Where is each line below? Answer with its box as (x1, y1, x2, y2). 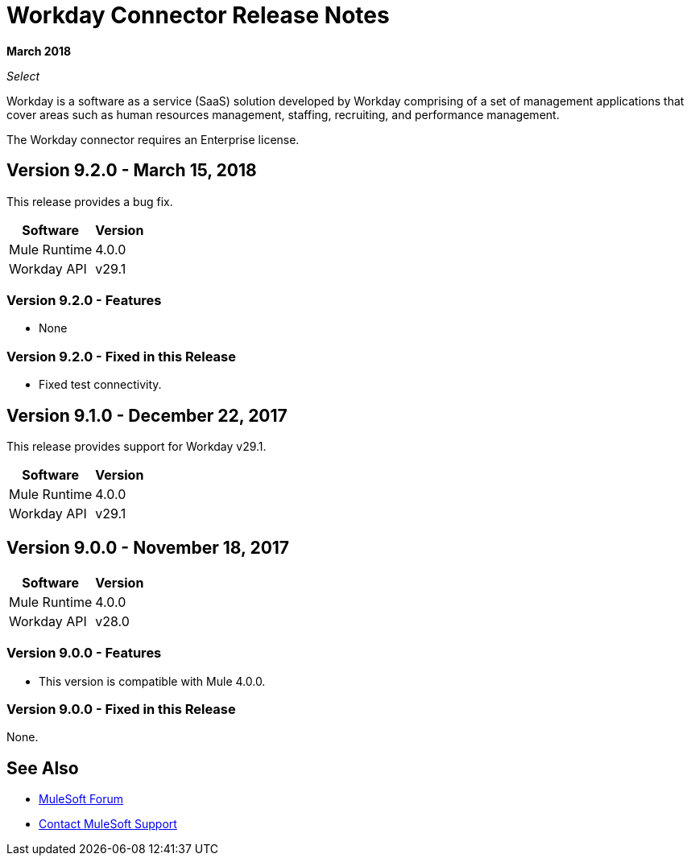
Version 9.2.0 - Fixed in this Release (6, 348, 236, 365)
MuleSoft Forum (39, 792, 123, 806)
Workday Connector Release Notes (6, 2, 390, 29)
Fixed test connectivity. (39, 377, 162, 392)
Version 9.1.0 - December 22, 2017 (6, 405, 288, 426)
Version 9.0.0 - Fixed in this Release (6, 700, 236, 717)
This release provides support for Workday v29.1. (6, 439, 267, 453)
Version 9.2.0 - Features (6, 291, 162, 308)
